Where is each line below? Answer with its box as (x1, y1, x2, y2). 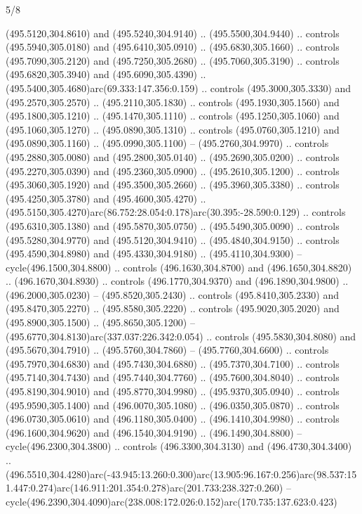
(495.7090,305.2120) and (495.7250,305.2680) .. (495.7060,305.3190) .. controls (6, 53, 340, 68)
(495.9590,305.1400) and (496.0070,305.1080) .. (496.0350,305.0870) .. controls (6, 397, 340, 412)
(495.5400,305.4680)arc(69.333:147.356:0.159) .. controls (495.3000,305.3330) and (6, 80, 351, 95)
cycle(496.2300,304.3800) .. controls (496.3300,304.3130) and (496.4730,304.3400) (6, 439, 352, 454)
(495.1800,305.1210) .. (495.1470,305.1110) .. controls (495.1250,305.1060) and (6, 108, 340, 123)
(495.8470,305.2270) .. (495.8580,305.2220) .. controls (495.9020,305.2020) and (6, 301, 340, 316)
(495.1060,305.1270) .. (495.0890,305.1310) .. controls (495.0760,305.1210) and (6, 122, 340, 136)
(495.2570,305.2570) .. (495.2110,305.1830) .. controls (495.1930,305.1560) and (6, 94, 340, 109)
